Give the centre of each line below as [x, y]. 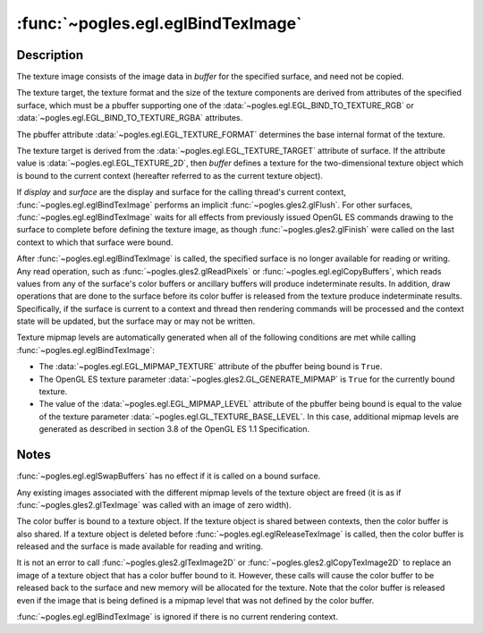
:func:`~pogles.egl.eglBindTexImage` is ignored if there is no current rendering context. [178, 617]
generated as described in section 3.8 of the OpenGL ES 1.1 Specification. [174, 429]
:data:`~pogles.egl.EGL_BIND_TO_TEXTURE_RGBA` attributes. [130, 118]
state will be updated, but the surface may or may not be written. [136, 321]
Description [50, 55]
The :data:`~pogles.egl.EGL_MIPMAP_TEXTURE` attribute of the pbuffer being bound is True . [211, 367]
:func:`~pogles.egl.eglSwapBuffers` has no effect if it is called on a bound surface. [169, 476]
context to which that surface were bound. [95, 242]
